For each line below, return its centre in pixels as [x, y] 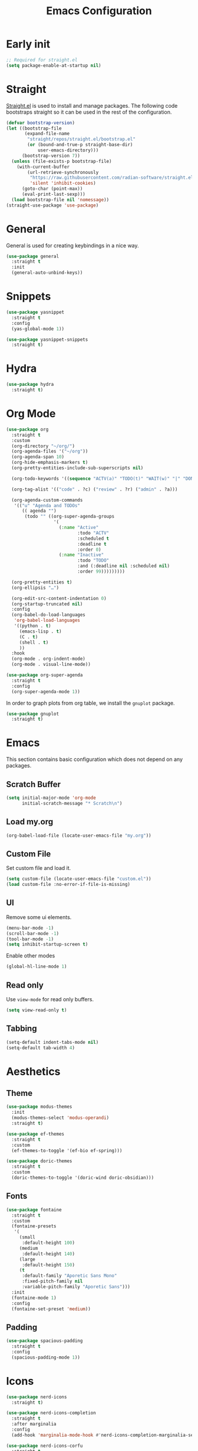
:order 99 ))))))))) [101, 572]
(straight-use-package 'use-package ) [52, 205]
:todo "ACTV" [93, 533]
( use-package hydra [30, 385]
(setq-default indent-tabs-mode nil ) [52, 1042]
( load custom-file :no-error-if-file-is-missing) [68, 885]
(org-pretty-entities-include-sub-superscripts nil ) [77, 468]
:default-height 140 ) [48, 1254]
